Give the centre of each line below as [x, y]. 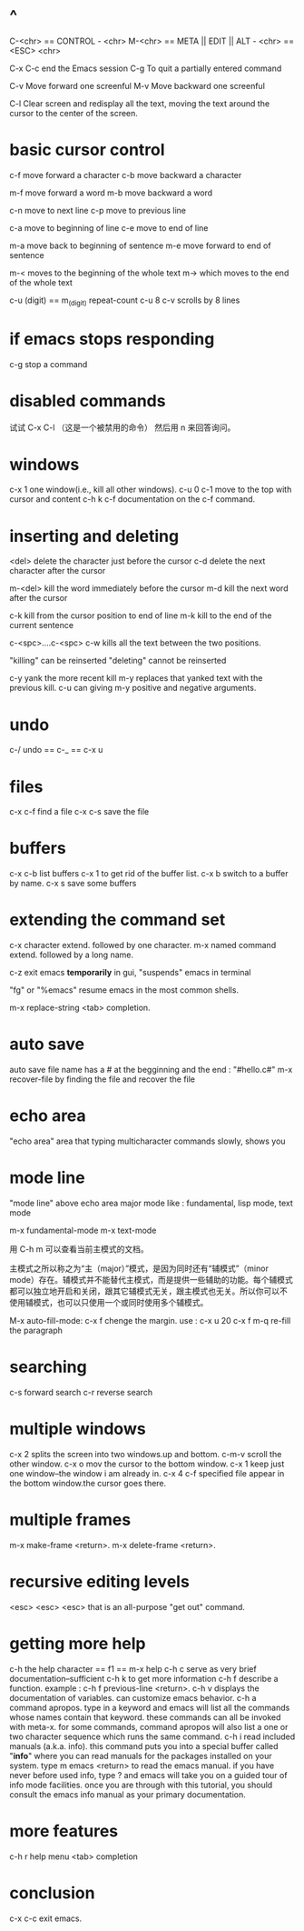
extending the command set [118, 920]
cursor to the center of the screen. [74, 113]
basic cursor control [87, 150]
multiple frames [70, 1520]
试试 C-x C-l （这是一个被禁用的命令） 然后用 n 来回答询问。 [123, 427]
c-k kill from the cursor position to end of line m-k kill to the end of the [141, 615]
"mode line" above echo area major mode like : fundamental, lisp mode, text [151, 1203]
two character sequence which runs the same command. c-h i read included [152, 1736]
